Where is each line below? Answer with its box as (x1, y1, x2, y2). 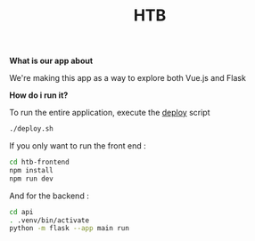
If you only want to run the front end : (9, 141, 146, 151)
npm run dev (9, 174, 53, 183)
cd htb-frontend (9, 157, 70, 167)
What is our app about (9, 55, 94, 67)
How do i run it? (9, 90, 69, 100)
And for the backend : (9, 190, 89, 201)
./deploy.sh (9, 125, 53, 133)
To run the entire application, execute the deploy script (9, 108, 211, 118)
